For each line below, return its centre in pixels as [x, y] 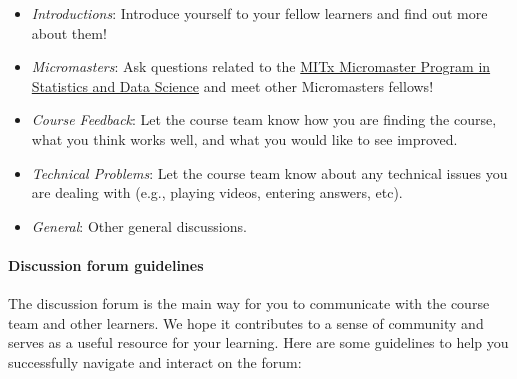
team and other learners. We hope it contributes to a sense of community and [246, 322]
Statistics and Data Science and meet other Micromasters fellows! [232, 85]
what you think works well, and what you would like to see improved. [244, 138]
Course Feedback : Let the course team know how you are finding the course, [264, 119]
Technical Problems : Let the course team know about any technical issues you [269, 172]
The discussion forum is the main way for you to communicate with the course [249, 303]
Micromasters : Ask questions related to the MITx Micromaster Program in [261, 66]
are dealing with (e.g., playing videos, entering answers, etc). [217, 192]
